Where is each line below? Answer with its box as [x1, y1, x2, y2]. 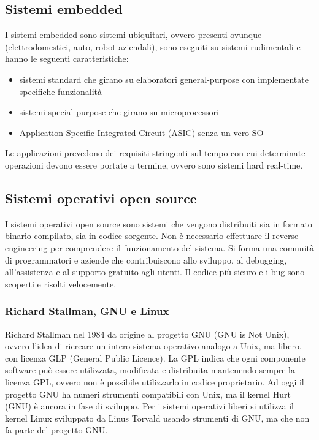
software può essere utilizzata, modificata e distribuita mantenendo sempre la [5, 363, 296, 376]
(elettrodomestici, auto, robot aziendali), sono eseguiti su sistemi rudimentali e [5, 40, 301, 53]
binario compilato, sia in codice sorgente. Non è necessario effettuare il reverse [5, 229, 299, 242]
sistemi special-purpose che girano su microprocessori [19, 105, 219, 118]
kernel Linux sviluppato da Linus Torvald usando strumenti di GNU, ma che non [5, 411, 310, 424]
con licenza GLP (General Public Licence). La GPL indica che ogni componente [5, 351, 306, 364]
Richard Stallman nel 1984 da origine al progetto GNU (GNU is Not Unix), [5, 327, 290, 340]
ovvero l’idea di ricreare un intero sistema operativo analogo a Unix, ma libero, [5, 339, 302, 352]
